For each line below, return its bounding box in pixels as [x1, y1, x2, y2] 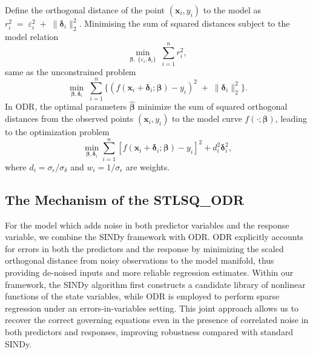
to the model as [203, 4, 262, 16]
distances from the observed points [5, 112, 134, 125]
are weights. [125, 160, 170, 173]
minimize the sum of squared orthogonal [137, 100, 288, 113]
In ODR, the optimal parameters [5, 100, 127, 113]
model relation [5, 30, 59, 42]
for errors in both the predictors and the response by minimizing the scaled [5, 242, 284, 255]
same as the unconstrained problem [5, 65, 136, 78]
